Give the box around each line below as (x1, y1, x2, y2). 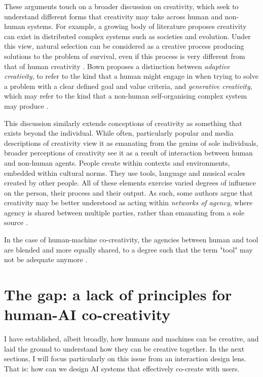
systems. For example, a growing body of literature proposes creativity (27, 21, 247, 32)
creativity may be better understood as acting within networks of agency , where (4, 197, 253, 208)
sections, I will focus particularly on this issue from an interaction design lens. (4, 353, 246, 364)
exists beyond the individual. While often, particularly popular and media (4, 128, 234, 138)
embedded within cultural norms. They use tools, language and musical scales (4, 167, 246, 178)
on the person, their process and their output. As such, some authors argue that (4, 187, 253, 198)
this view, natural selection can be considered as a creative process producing (4, 41, 244, 51)
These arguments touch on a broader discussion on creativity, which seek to (4, 1, 239, 11)
